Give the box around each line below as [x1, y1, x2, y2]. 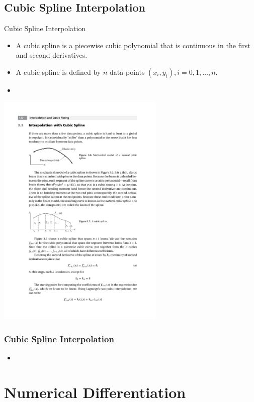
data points [110, 66, 145, 77]
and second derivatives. [16, 50, 88, 60]
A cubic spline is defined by [16, 66, 101, 77]
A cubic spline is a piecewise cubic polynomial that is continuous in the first [16, 40, 250, 50]
